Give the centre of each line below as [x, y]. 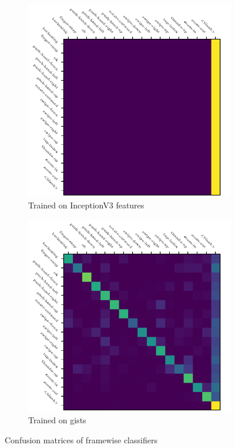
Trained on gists [57, 420]
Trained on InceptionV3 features [86, 205]
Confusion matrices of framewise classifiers [81, 439]
